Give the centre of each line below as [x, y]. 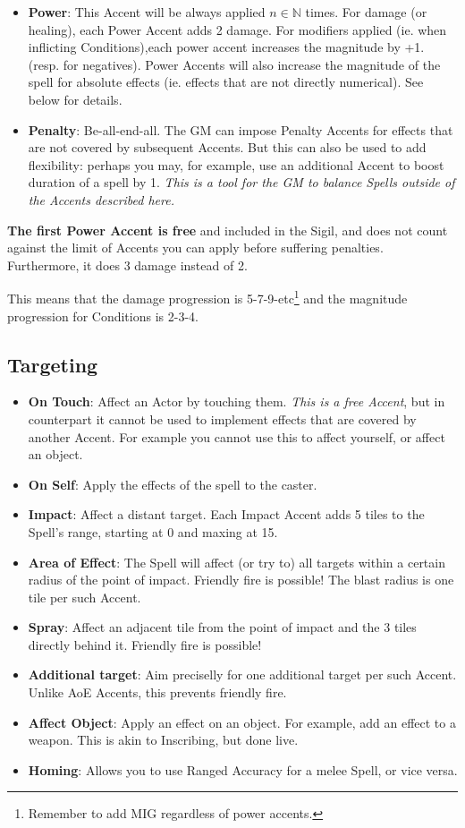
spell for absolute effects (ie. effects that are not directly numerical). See [226, 82]
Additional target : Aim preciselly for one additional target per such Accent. [242, 674]
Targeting [53, 364]
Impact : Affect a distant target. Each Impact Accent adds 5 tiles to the [226, 514]
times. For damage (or [366, 12]
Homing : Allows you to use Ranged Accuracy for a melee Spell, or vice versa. [243, 769]
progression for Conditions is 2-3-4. [103, 316]
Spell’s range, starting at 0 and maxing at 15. [153, 531]
